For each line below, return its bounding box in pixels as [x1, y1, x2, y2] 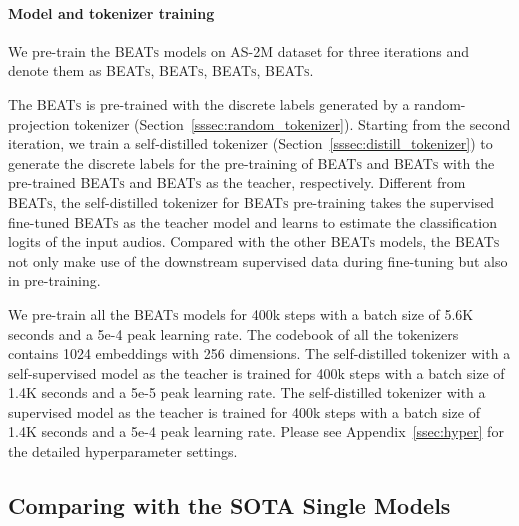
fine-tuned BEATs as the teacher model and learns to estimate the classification [8, 211, 497, 232]
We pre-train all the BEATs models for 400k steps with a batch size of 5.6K [8, 303, 474, 324]
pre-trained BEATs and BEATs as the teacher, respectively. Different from [8, 172, 466, 193]
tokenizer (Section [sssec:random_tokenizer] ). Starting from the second [74, 113, 511, 134]
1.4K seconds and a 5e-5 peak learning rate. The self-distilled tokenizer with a [8, 382, 486, 403]
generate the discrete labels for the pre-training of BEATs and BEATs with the [8, 152, 495, 173]
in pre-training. [8, 270, 101, 291]
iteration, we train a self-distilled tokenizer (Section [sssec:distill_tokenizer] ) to [8, 133, 493, 154]
